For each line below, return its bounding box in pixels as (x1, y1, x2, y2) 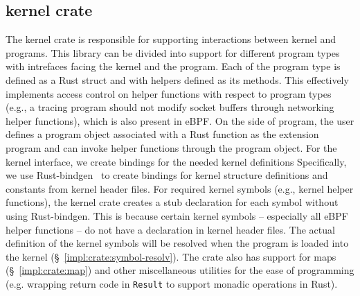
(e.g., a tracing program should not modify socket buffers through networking (6, 100, 334, 114)
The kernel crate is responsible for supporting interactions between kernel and (6, 32, 336, 46)
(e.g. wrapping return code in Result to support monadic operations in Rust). (6, 276, 338, 290)
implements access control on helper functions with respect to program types (6, 86, 332, 101)
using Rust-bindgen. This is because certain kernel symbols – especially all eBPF (6, 208, 348, 223)
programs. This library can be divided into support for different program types (6, 45, 340, 60)
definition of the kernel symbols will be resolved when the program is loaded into (6, 236, 349, 250)
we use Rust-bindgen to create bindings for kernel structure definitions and (6, 168, 328, 182)
